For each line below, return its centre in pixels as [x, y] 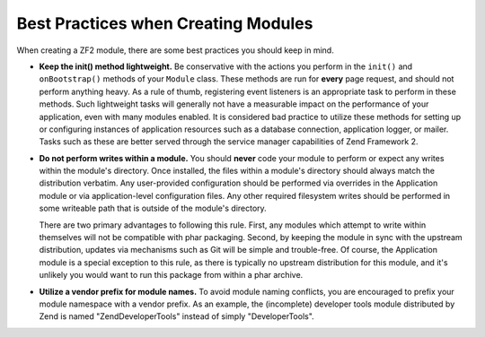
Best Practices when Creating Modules [165, 23]
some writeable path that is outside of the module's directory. [153, 208]
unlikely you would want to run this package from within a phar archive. [171, 275]
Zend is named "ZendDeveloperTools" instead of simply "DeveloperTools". [176, 316]
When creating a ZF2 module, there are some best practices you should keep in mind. [175, 50]
